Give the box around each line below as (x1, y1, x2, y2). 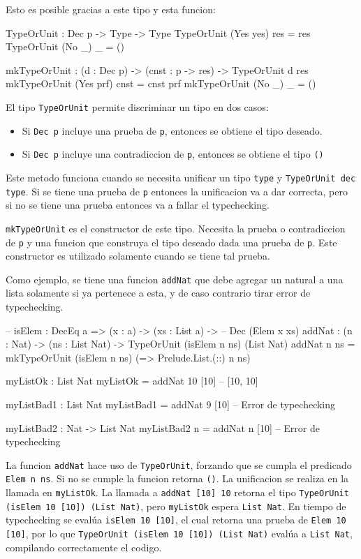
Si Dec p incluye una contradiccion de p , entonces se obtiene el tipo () (22, 147, 324, 161)
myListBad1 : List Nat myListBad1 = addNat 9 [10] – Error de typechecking (6, 396, 336, 411)
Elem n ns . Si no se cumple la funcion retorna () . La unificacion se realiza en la (6, 471, 349, 486)
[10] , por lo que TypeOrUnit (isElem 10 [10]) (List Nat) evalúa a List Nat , (6, 526, 353, 541)
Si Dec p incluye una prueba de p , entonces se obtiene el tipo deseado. (22, 123, 323, 137)
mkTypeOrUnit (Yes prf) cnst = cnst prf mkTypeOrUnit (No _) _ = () (6, 76, 316, 91)
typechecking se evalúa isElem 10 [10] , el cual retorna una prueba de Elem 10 (6, 512, 346, 527)
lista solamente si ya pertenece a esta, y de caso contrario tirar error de (6, 285, 311, 300)
